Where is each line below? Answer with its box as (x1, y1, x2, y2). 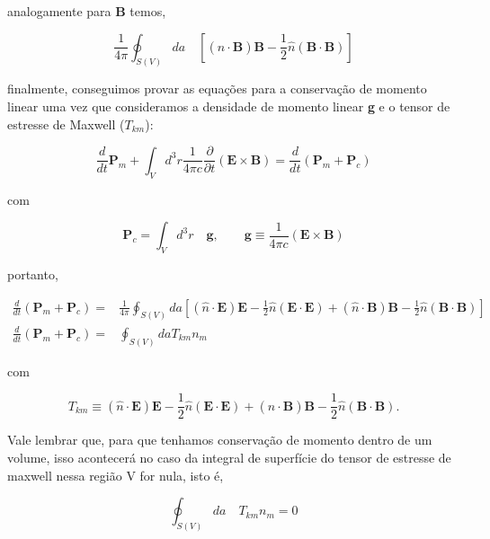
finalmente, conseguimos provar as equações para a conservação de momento (7, 79, 427, 98)
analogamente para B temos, (7, 2, 166, 20)
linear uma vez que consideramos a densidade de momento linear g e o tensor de (7, 97, 450, 116)
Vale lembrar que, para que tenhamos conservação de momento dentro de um (7, 430, 432, 449)
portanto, (7, 264, 58, 283)
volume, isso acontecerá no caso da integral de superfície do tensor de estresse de (7, 448, 451, 467)
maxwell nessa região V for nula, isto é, (7, 465, 224, 484)
